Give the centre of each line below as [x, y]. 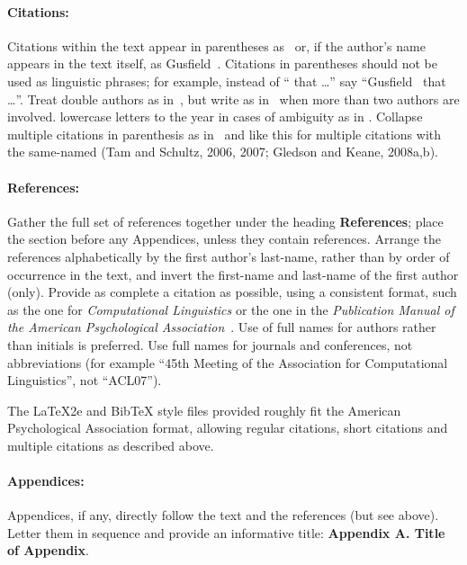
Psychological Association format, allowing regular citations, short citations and [228, 428]
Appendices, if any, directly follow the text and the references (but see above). [223, 515]
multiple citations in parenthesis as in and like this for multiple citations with [225, 134]
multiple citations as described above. [111, 445]
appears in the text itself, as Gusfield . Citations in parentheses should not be [222, 63]
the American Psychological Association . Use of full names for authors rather [222, 327]
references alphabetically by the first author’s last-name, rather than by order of [229, 256]
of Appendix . [48, 550]
